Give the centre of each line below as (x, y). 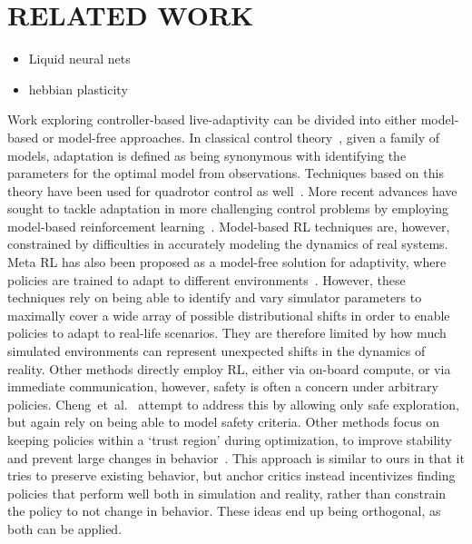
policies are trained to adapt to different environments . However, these (206, 279)
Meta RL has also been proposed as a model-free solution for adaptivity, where (227, 262)
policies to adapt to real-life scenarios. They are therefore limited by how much (227, 333)
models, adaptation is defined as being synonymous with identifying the (207, 155)
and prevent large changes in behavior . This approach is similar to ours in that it (236, 457)
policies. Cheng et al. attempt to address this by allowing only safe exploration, (233, 404)
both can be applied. (65, 528)
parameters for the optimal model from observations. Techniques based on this (226, 173)
